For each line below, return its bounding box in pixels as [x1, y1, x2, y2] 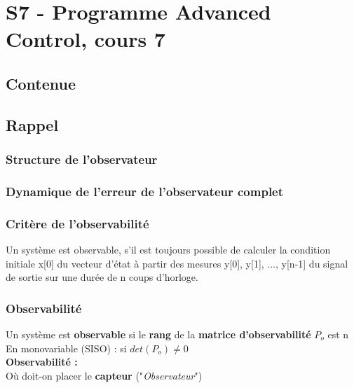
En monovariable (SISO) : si [6, 340, 127, 355]
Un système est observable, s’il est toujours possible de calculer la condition [6, 242, 331, 257]
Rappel [6, 113, 59, 135]
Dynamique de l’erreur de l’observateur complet [6, 182, 284, 200]
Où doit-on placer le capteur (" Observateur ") [6, 368, 203, 382]
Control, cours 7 [6, 25, 165, 53]
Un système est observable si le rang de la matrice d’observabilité [6, 327, 311, 342]
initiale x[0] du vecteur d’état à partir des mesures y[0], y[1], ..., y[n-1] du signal [6, 256, 348, 270]
